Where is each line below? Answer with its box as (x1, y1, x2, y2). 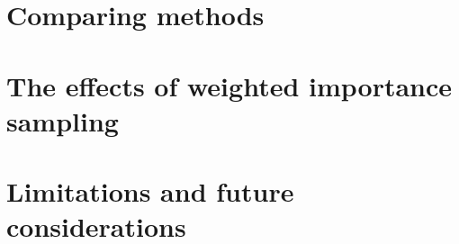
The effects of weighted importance (6, 67, 453, 104)
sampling (6, 102, 119, 139)
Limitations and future (6, 173, 294, 210)
